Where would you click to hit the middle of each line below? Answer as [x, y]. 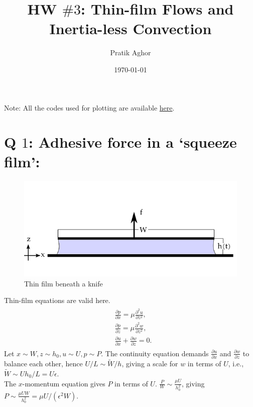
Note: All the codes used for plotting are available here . [89, 107]
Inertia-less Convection [131, 28]
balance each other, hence [43, 364]
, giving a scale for [150, 364]
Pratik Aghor [131, 53]
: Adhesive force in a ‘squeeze [133, 142]
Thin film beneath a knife [64, 283]
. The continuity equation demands [155, 353]
